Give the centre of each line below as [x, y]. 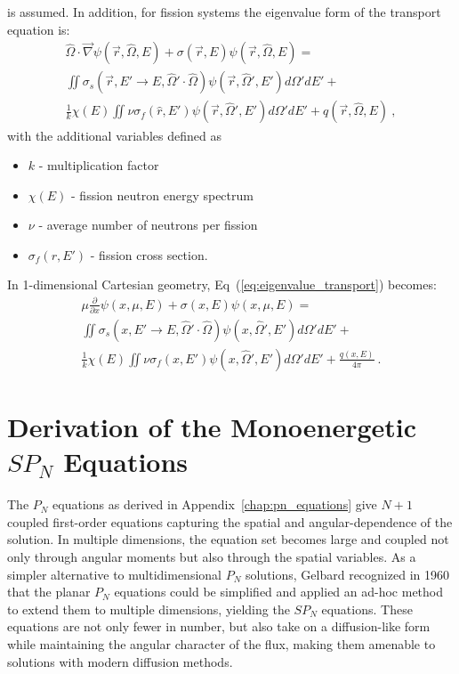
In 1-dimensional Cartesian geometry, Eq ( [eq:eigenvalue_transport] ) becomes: [222, 284]
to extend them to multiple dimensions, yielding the [149, 609]
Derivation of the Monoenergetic [212, 427]
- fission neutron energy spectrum [162, 195]
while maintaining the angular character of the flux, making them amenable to [221, 644]
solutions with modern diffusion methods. [120, 661]
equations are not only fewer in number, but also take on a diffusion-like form [219, 626]
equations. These [367, 609]
